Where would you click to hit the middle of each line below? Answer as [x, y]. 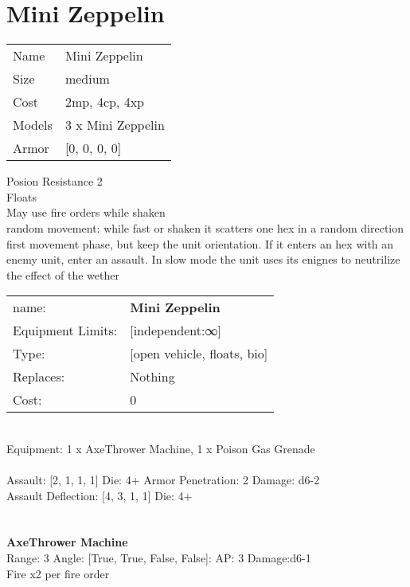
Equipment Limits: [65, 331]
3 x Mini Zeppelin [115, 125]
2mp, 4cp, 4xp [104, 102]
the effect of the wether [63, 274]
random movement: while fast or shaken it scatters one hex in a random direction [205, 227]
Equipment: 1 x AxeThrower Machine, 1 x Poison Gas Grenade [161, 448]
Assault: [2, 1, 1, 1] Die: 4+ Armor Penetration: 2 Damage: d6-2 [163, 480]
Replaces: [39, 377]
